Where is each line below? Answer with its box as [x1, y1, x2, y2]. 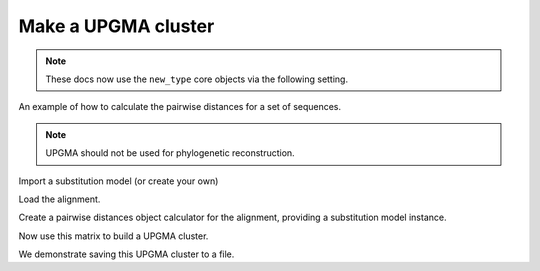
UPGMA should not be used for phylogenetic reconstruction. [45, 147, 295, 159]
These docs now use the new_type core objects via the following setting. [45, 73, 349, 85]
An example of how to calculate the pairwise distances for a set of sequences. [18, 101, 342, 113]
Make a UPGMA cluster [18, 15, 215, 37]
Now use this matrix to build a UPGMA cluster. [18, 230, 209, 242]
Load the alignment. [18, 193, 101, 205]
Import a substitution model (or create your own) [18, 175, 219, 187]
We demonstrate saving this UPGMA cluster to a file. [18, 248, 235, 260]
